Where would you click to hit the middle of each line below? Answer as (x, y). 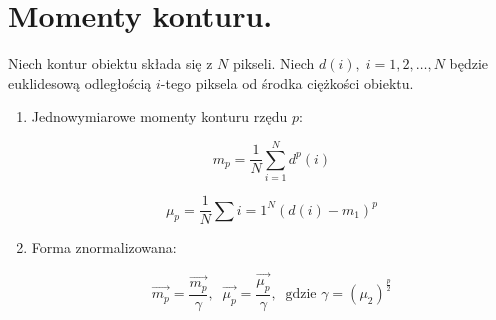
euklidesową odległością (80, 82)
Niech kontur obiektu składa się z (110, 63)
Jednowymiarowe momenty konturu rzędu (159, 116)
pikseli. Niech (273, 63)
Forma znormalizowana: (104, 247)
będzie (469, 63)
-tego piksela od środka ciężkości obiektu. (287, 82)
